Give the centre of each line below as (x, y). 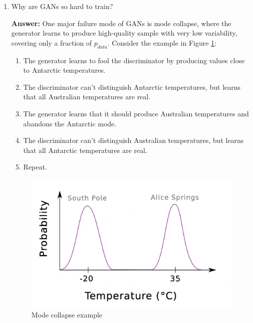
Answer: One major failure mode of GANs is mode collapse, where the (121, 23)
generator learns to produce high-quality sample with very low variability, (124, 33)
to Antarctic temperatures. (64, 70)
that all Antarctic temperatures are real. (85, 150)
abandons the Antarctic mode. (70, 123)
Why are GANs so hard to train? (62, 6)
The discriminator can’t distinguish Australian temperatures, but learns (134, 140)
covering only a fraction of (52, 42)
